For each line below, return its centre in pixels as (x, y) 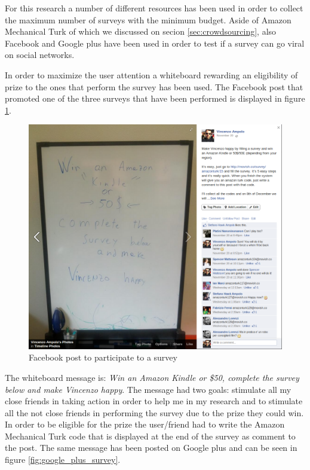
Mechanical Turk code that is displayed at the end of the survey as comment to (150, 436)
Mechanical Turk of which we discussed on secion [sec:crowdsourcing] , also (141, 31)
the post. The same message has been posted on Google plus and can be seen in (151, 448)
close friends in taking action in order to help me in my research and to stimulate (154, 401)
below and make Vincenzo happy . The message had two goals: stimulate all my (148, 389)
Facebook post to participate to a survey (103, 357)
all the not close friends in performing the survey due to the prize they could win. (154, 412)
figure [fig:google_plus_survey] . (63, 460)
